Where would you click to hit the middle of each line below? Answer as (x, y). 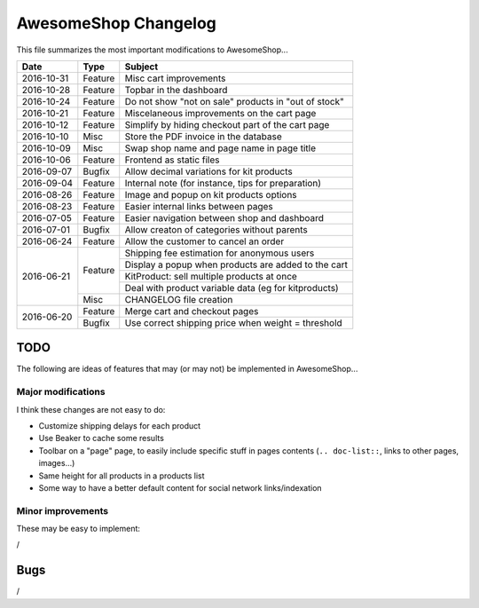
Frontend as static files (172, 160)
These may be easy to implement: (79, 529)
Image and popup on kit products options (211, 194)
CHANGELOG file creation (179, 299)
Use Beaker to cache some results (101, 438)
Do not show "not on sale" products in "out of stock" (235, 101)
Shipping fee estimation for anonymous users (220, 253)
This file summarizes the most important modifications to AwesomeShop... (152, 50)
